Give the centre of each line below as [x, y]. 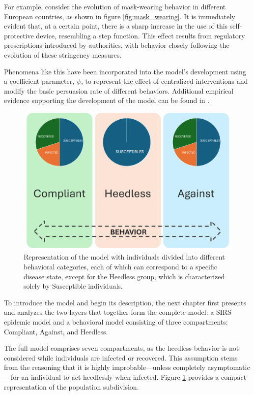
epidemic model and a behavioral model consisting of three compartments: [116, 322]
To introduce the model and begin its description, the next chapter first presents [125, 302]
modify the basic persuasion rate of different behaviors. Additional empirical [119, 90]
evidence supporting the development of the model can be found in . [107, 100]
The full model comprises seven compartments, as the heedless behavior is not [122, 348]
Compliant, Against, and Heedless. [56, 331]
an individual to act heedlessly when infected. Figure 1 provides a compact [134, 377]
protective [19, 35]
